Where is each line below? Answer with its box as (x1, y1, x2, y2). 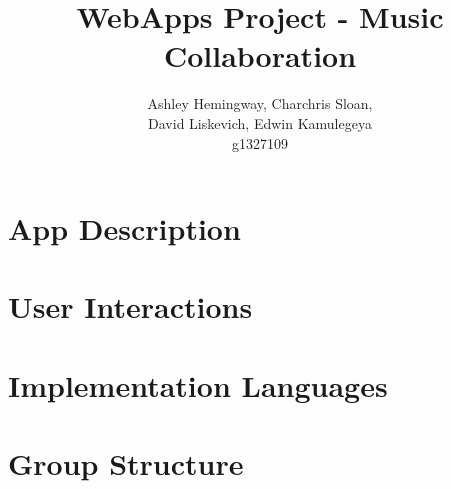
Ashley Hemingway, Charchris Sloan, (147, 93, 373, 114)
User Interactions (8, 286, 253, 327)
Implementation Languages (8, 364, 388, 405)
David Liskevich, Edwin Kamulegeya (148, 112, 372, 133)
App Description (8, 208, 241, 249)
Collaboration (163, 35, 357, 76)
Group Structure (8, 443, 244, 484)
